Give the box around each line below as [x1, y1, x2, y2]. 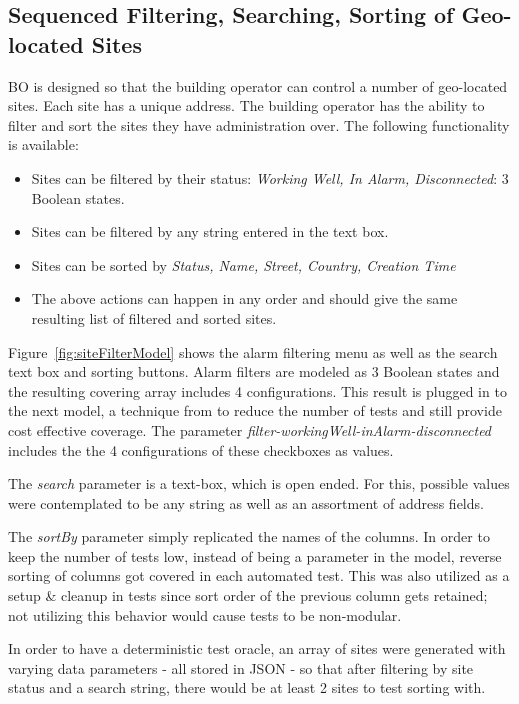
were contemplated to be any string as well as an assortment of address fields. [8, 492, 484, 513]
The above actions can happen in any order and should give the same [31, 288, 458, 309]
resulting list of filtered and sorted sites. [31, 307, 277, 328]
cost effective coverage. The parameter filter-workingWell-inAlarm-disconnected [8, 419, 492, 440]
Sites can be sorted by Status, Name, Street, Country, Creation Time [31, 254, 456, 275]
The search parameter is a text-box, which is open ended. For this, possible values [8, 473, 510, 494]
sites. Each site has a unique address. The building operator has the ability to [8, 95, 485, 116]
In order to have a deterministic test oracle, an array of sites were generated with [8, 638, 506, 659]
